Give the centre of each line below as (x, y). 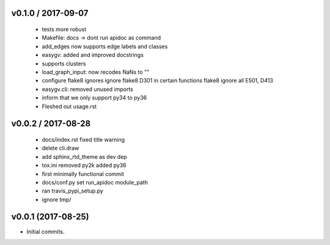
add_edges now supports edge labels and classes (105, 46)
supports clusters (64, 64)
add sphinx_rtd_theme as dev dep (85, 156)
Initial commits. (46, 232)
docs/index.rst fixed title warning (83, 139)
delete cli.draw (61, 148)
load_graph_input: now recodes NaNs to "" (96, 72)
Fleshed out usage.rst (69, 106)
